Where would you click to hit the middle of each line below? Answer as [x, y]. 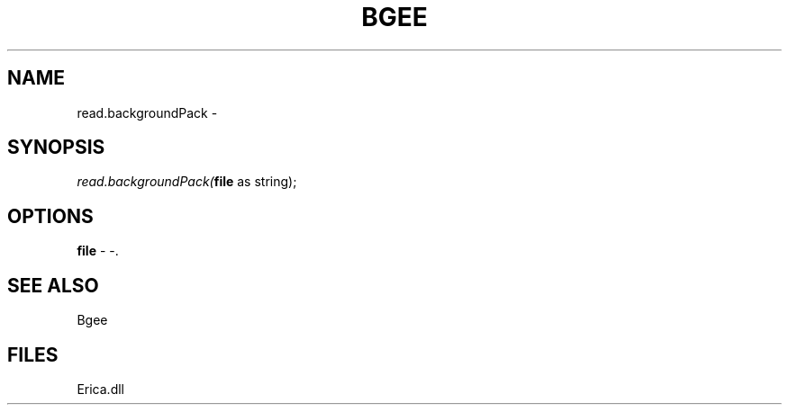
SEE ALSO [53, 285]
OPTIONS [50, 216]
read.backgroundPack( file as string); [187, 182]
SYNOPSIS [56, 148]
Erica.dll [100, 389]
